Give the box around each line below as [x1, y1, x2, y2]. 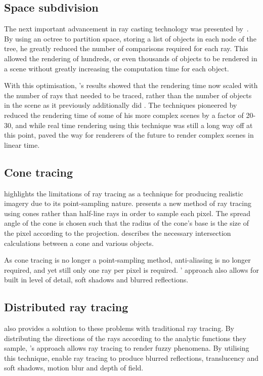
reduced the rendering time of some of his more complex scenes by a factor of [4, 109, 244, 120]
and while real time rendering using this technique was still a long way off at [15, 119, 253, 130]
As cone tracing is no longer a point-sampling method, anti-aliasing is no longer [4, 255, 251, 265]
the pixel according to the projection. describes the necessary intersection [4, 227, 231, 238]
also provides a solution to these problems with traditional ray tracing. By [4, 323, 235, 333]
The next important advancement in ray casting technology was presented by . [4, 23, 249, 34]
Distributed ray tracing [4, 299, 128, 315]
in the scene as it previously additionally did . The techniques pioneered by [4, 100, 237, 110]
